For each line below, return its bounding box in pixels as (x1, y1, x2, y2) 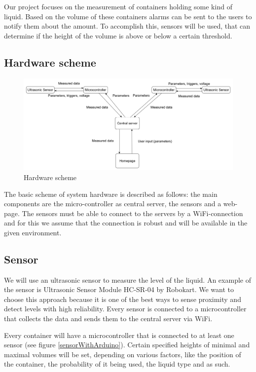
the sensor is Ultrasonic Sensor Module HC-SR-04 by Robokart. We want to (4, 284, 234, 295)
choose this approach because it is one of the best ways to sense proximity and (4, 294, 241, 304)
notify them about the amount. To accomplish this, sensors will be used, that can (4, 21, 251, 31)
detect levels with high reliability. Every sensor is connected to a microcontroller (4, 303, 247, 314)
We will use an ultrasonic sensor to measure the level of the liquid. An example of (4, 274, 251, 285)
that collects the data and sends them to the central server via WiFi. (4, 313, 213, 324)
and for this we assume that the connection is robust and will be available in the (4, 218, 248, 228)
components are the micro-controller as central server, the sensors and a (4, 198, 221, 209)
